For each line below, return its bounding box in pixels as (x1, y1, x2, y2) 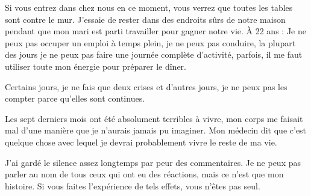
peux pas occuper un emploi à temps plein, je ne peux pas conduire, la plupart (5, 36, 296, 49)
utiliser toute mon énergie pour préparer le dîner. (5, 60, 186, 72)
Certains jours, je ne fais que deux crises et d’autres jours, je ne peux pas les (5, 80, 287, 93)
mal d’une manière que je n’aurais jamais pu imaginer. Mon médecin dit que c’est (5, 124, 307, 136)
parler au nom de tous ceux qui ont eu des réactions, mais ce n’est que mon (5, 168, 284, 180)
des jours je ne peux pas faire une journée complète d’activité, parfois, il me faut (5, 48, 303, 61)
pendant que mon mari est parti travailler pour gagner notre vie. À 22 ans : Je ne (5, 25, 306, 37)
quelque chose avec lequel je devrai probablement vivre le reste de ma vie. (5, 135, 277, 148)
